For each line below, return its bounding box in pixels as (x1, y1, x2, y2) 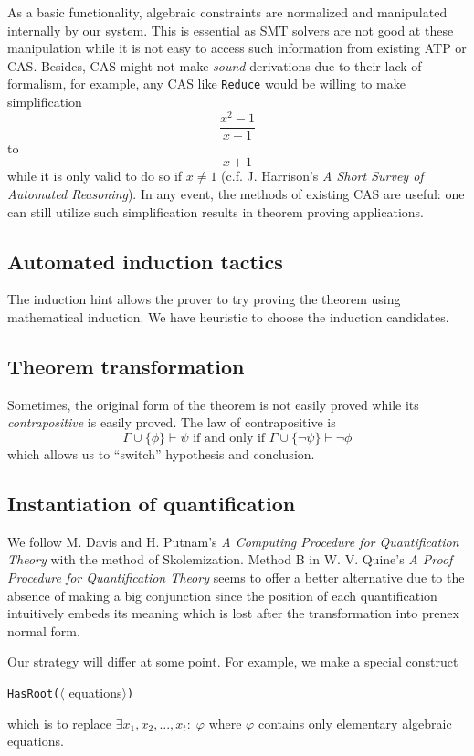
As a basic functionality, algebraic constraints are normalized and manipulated (7, 3, 448, 21)
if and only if (193, 431, 266, 445)
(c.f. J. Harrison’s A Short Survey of (221, 166, 424, 185)
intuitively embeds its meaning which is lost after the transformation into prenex (7, 604, 459, 623)
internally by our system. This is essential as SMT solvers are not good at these (7, 20, 454, 39)
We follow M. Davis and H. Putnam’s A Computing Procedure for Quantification (7, 531, 459, 551)
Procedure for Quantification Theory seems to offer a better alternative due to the (7, 567, 465, 586)
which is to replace (7, 713, 112, 732)
